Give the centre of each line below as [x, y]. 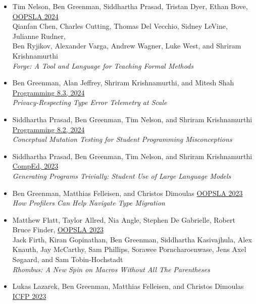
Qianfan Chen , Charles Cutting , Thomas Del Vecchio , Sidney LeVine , [120, 26]
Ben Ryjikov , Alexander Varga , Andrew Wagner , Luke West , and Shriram [127, 46]
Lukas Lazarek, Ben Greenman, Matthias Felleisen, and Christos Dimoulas [128, 286]
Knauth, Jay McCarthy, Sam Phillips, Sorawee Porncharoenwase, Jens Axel [129, 249]
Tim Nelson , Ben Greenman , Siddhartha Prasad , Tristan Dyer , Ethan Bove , [130, 6]
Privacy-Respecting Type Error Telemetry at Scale [90, 102]
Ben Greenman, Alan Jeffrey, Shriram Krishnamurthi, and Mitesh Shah [123, 83]
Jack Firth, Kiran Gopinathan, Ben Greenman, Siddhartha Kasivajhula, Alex [132, 239]
